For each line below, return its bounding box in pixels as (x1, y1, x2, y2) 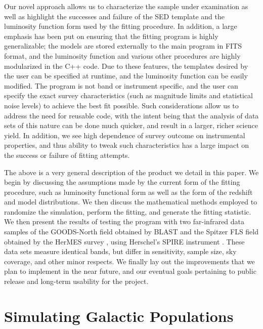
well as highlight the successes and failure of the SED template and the (4, 11, 225, 21)
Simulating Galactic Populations (4, 305, 234, 326)
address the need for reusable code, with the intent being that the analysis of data (4, 110, 259, 120)
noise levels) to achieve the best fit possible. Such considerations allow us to (4, 100, 239, 110)
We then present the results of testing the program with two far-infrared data (4, 216, 245, 227)
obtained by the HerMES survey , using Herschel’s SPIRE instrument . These (4, 236, 245, 246)
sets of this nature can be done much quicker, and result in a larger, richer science (4, 120, 258, 131)
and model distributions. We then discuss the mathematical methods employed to (4, 196, 257, 207)
